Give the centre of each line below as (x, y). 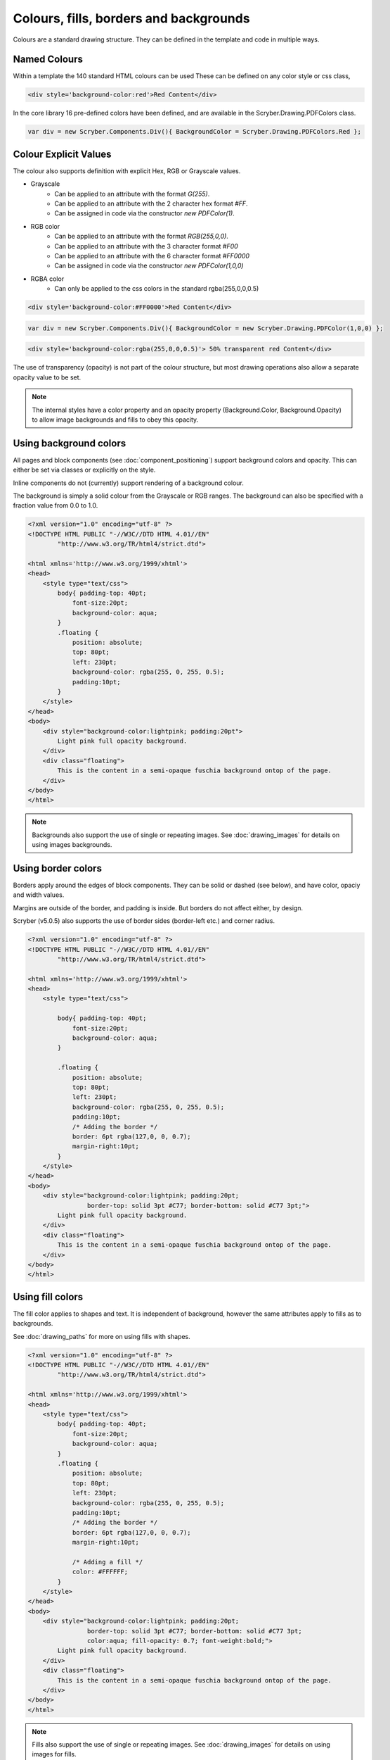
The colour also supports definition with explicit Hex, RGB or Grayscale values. (127, 171)
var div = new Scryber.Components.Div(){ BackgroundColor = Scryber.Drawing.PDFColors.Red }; (195, 132)
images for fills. (54, 1754)
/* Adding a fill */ (108, 1562)
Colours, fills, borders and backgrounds (131, 18)
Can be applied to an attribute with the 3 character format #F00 (146, 246)
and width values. (39, 895)
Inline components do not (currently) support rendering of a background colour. (128, 483)
